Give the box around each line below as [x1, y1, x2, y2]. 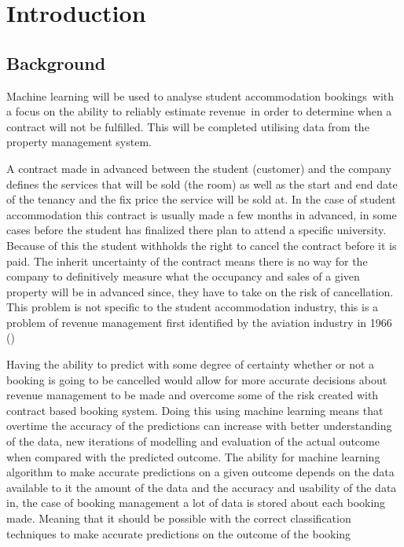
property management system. [6, 134, 152, 150]
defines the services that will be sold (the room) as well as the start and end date [6, 175, 398, 192]
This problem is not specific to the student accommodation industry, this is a [6, 299, 379, 315]
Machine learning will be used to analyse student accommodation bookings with [6, 87, 395, 104]
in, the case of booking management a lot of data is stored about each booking [6, 494, 386, 511]
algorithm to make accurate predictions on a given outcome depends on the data [6, 464, 395, 480]
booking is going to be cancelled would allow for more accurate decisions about [6, 371, 387, 387]
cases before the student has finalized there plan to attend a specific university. [6, 222, 387, 238]
